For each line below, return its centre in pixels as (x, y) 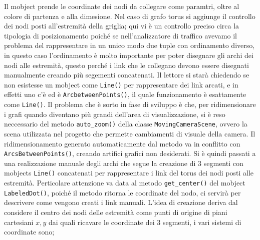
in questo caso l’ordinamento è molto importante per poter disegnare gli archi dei (129, 55)
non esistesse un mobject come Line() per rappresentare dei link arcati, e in (121, 84)
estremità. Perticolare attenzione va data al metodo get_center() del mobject (125, 183)
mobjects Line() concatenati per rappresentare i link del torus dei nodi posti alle (129, 173)
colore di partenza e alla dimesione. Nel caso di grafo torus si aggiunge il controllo (130, 16)
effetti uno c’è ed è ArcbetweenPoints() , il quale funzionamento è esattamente (125, 94)
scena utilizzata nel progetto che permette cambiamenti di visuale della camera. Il (130, 133)
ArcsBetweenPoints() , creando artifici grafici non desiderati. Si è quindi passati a (130, 153)
